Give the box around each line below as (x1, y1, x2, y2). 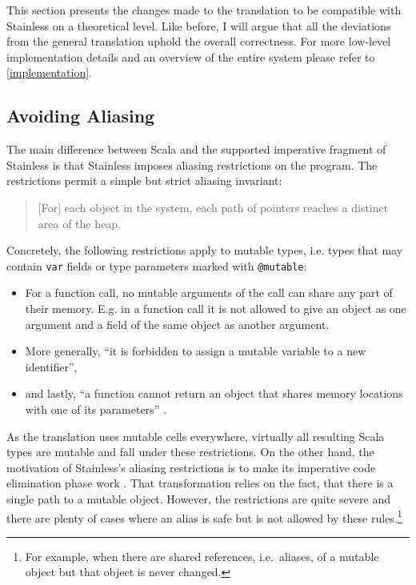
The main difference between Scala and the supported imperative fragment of (6, 141, 386, 158)
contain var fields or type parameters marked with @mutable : (6, 257, 307, 274)
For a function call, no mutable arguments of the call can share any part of (25, 284, 393, 301)
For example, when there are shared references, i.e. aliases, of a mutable (25, 547, 379, 564)
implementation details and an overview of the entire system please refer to (6, 48, 375, 65)
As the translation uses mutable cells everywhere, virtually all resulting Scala (6, 427, 385, 444)
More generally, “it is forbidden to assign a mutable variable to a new (25, 343, 366, 359)
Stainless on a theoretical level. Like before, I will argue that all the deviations (6, 17, 391, 34)
